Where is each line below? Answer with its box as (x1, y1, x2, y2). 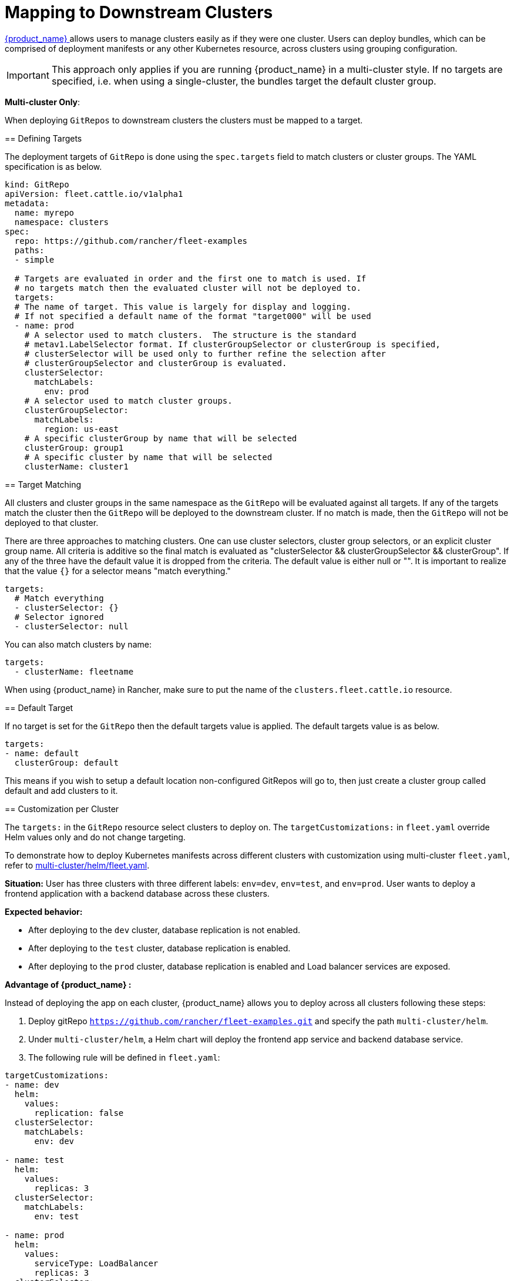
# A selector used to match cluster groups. (24, 395, 233, 405)
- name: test (5, 1155, 65, 1165)
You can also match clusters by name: (5, 639, 152, 649)
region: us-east (44, 424, 119, 434)
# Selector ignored (14, 612, 104, 622)
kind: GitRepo (5, 179, 69, 189)
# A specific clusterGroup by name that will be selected (24, 433, 297, 443)
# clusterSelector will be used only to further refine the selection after (24, 348, 387, 358)
